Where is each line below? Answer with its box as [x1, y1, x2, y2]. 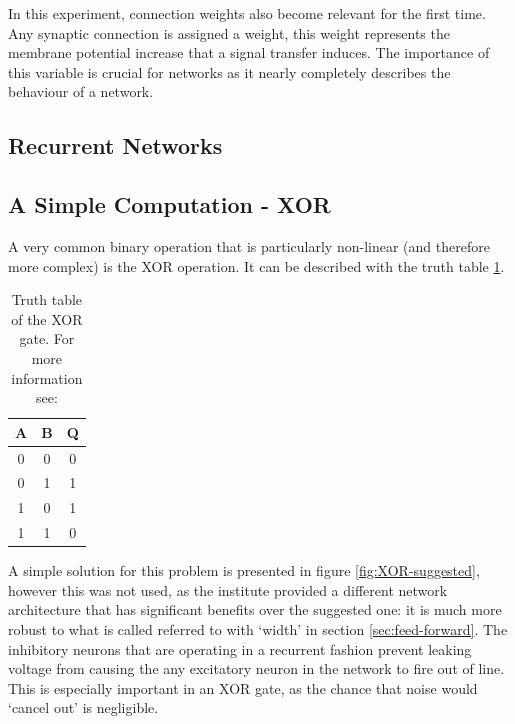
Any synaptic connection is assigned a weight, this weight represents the [8, 22, 450, 43]
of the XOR [11, 308, 83, 329]
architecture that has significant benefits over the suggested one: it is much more [8, 599, 502, 620]
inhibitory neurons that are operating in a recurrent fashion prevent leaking [8, 638, 472, 659]
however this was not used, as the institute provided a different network [8, 579, 448, 600]
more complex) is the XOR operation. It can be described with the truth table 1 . [8, 255, 505, 276]
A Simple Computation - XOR [8, 189, 331, 220]
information [11, 367, 83, 388]
